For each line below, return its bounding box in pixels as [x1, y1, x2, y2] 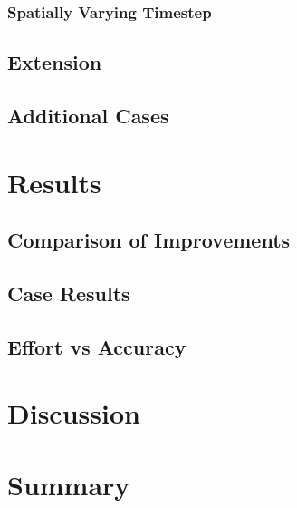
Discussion [7, 395, 140, 432]
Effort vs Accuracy [7, 332, 187, 360]
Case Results [7, 278, 130, 307]
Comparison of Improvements [7, 226, 291, 254]
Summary [7, 465, 130, 503]
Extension [7, 48, 102, 76]
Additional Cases [7, 102, 169, 130]
